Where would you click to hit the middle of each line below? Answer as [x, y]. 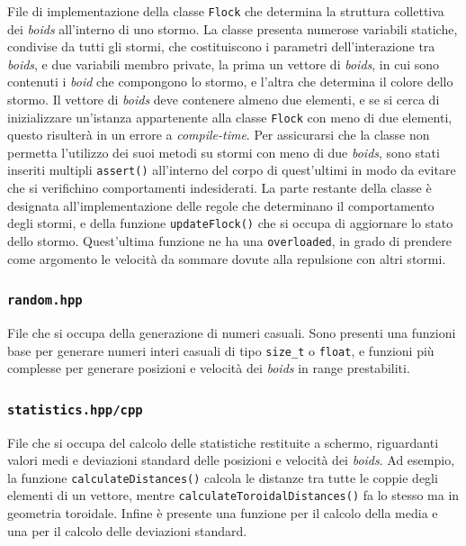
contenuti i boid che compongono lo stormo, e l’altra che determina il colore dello [230, 82]
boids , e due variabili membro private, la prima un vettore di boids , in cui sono [224, 64]
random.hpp [45, 300]
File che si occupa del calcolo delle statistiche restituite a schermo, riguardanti [223, 442]
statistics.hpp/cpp [75, 409]
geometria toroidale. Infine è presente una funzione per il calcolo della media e [223, 513]
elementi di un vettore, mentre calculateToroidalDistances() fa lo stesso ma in [233, 495]
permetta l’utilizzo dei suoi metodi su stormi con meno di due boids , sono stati [224, 152]
